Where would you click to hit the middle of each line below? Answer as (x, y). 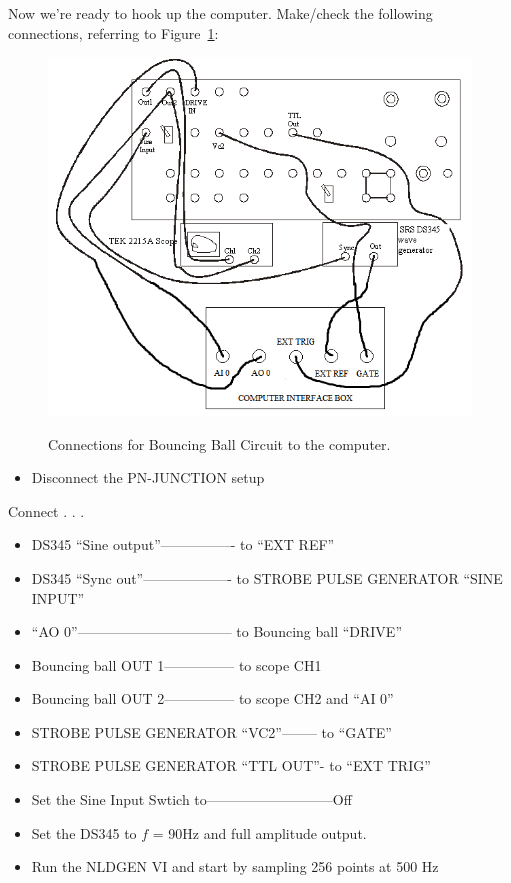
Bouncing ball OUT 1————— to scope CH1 (176, 664)
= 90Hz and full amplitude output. (259, 832)
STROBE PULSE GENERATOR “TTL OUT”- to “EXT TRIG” (231, 765)
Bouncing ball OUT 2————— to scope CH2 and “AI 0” (212, 698)
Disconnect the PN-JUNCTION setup (148, 477)
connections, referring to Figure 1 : (113, 32)
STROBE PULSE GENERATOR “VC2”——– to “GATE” (211, 731)
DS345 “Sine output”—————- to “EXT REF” (183, 544)
